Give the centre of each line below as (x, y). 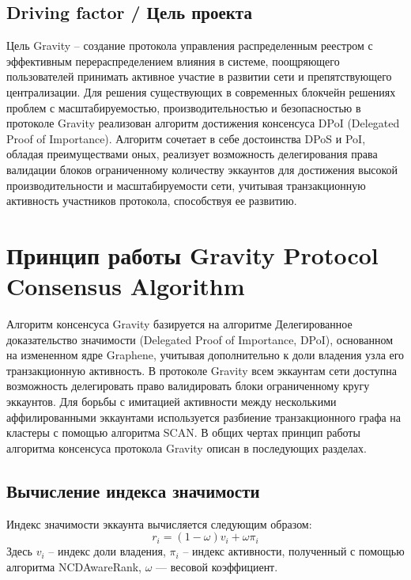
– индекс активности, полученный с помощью (294, 551)
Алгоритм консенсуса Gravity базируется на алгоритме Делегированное (179, 324)
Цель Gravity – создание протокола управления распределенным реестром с (190, 45)
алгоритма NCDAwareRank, (74, 566)
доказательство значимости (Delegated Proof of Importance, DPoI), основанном (200, 339)
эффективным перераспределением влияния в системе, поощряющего (173, 61)
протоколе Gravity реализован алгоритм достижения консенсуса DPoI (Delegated (203, 123)
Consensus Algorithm (126, 286)
